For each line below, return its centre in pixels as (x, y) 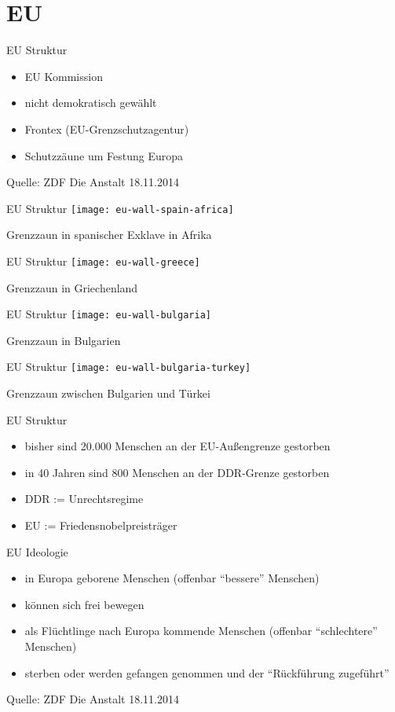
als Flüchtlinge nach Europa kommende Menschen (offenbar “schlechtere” (201, 631)
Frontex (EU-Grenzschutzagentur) (107, 128)
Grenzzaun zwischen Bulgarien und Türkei (108, 393)
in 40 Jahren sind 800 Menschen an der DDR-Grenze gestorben (177, 472)
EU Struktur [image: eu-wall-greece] (103, 261)
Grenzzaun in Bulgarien (64, 340)
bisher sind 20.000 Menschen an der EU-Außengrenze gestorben (177, 446)
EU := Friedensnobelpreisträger (101, 525)
